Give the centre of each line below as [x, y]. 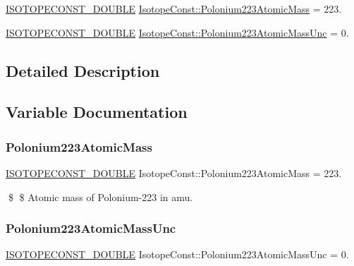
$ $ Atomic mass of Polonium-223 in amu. [100, 197]
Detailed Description [83, 70]
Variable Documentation [97, 112]
